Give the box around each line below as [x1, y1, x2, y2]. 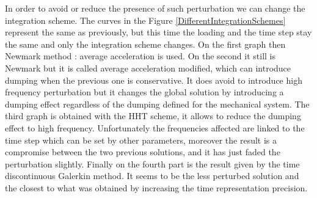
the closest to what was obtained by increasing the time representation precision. [5, 181, 308, 194]
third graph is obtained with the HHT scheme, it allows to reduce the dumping [5, 109, 301, 122]
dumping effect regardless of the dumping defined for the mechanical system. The [5, 97, 310, 110]
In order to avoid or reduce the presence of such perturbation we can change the [5, 2, 305, 14]
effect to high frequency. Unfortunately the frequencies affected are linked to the [5, 121, 305, 134]
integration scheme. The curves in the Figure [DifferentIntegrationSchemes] [5, 13, 286, 26]
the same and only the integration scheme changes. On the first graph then [5, 37, 286, 50]
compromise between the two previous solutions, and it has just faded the [5, 145, 280, 158]
